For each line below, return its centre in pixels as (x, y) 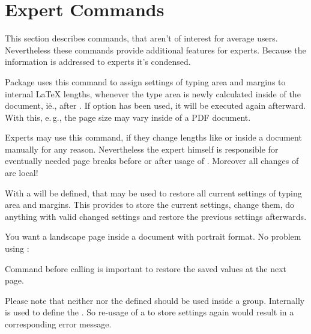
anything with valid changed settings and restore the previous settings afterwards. (156, 216)
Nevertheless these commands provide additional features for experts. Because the (155, 50)
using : (17, 248)
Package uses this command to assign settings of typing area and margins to (145, 81)
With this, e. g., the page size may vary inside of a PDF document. (128, 117)
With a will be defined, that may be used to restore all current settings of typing (153, 193)
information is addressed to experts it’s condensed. (98, 62)
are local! (22, 173)
